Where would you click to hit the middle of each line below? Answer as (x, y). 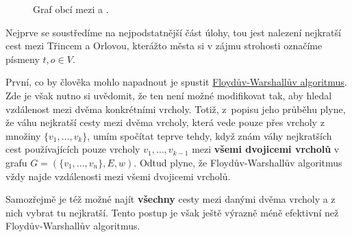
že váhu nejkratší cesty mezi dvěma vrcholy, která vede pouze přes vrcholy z (165, 122)
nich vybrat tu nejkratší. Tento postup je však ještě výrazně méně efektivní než (172, 212)
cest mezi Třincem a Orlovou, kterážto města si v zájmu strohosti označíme (164, 46)
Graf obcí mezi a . (71, 9)
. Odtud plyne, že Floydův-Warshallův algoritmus (238, 162)
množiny (23, 135)
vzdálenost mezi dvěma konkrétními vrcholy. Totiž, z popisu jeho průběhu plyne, (176, 109)
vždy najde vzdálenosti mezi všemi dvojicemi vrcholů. (118, 176)
